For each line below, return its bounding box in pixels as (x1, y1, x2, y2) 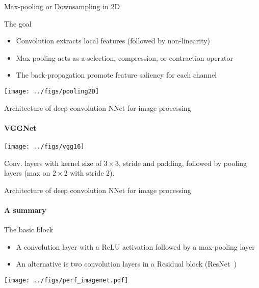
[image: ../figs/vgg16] (4, 143, 85, 151)
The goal (4, 18, 32, 29)
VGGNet (4, 122, 37, 133)
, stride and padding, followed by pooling (119, 157, 247, 168)
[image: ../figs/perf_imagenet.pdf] (4, 277, 128, 284)
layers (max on (4, 167, 50, 178)
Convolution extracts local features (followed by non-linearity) (16, 35, 211, 46)
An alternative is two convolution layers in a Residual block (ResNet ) (16, 258, 237, 269)
